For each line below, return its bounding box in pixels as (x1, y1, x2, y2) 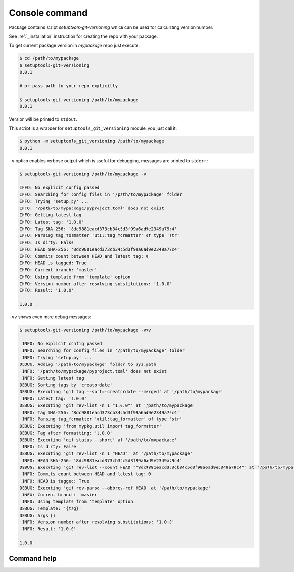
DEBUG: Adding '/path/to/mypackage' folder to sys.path (19, 362, 157, 367)
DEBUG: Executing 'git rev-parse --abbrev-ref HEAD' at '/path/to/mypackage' (19, 485, 211, 491)
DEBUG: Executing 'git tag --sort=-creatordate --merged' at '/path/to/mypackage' (19, 389, 224, 394)
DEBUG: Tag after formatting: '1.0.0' (19, 430, 113, 436)
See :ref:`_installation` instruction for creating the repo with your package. (9, 33, 158, 39)
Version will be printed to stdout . (9, 116, 78, 122)
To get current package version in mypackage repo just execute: (9, 42, 140, 49)
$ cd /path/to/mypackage (19, 55, 79, 61)
